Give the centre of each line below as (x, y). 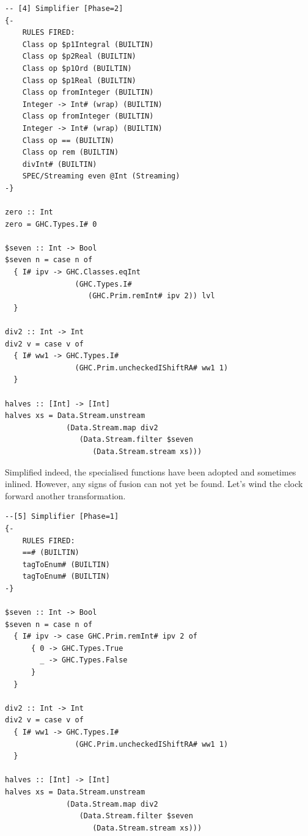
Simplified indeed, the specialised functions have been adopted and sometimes (151, 471)
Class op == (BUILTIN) (68, 140)
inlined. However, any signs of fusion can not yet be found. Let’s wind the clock (154, 484)
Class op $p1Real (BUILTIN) (79, 80)
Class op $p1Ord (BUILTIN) (77, 68)
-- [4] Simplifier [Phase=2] (64, 9)
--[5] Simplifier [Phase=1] (62, 517)
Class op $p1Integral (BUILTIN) (88, 44)
